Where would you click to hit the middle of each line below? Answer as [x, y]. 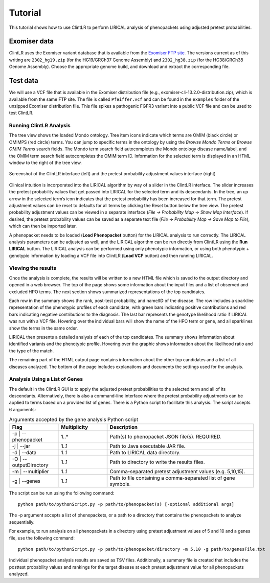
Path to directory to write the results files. [157, 462]
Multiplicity [74, 427]
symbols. [120, 484]
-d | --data [24, 452]
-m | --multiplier [30, 471]
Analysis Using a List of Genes [46, 379]
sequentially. [22, 522]
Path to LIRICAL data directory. [145, 452]
